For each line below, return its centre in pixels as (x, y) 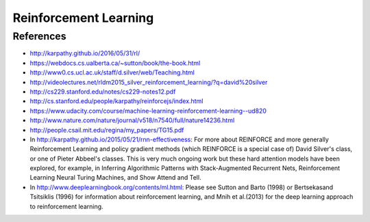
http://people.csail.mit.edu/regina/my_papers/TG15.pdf (107, 130)
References (39, 36)
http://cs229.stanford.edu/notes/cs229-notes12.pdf (103, 92)
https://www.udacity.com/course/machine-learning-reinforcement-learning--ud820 (148, 111)
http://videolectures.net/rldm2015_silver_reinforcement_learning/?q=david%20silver (149, 82)
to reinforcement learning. (66, 206)
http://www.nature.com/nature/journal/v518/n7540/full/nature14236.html (132, 120)
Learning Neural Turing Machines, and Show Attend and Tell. (115, 178)
